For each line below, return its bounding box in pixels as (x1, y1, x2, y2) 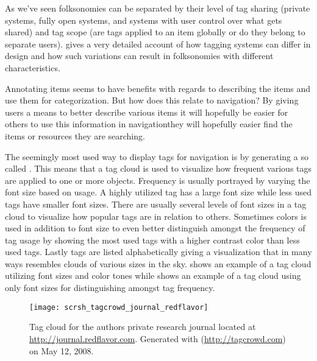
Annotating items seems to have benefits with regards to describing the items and (5, 82, 311, 94)
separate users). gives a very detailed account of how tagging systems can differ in (5, 37, 311, 50)
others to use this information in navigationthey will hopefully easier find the (5, 117, 293, 130)
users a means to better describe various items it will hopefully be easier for (5, 105, 288, 118)
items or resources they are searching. (5, 129, 145, 142)
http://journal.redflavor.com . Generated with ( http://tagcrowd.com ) (29, 332, 286, 345)
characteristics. (5, 61, 60, 74)
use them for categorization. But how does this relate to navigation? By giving (5, 94, 299, 107)
